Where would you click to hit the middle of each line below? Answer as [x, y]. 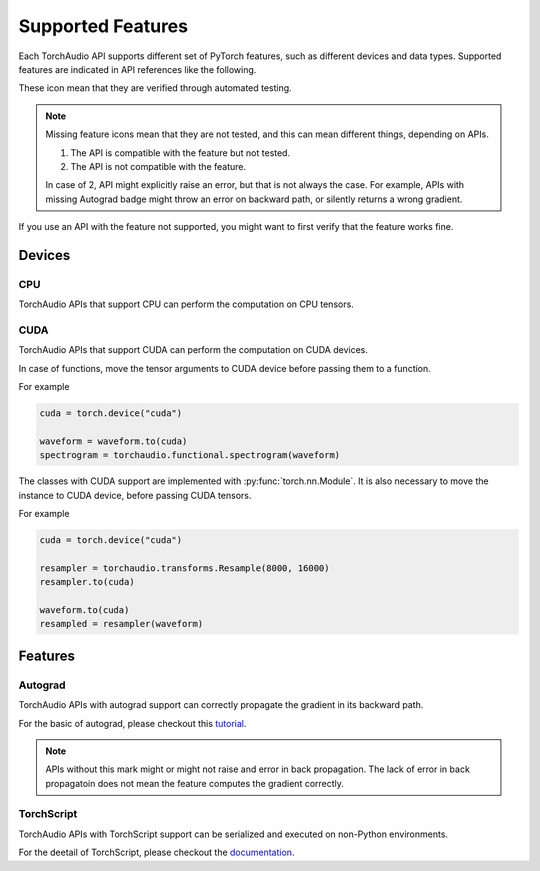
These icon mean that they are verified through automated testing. [155, 88]
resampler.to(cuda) [87, 582]
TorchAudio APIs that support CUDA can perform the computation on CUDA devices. [193, 350]
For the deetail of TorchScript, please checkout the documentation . [156, 852]
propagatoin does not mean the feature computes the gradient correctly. [195, 783]
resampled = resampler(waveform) [121, 624]
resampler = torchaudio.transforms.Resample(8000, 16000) [184, 568]
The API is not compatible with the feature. [158, 166]
